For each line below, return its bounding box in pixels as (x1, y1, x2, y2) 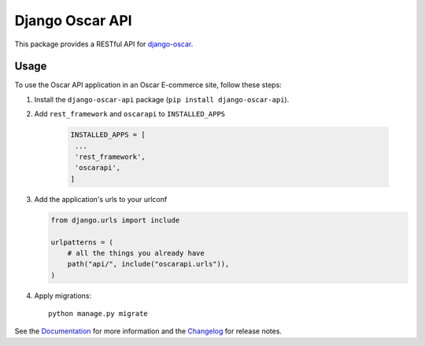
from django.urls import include (50, 215, 180, 224)
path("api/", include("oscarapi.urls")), (67, 259, 230, 269)
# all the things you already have (67, 248, 205, 257)
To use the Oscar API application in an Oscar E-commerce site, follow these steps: (14, 80, 283, 90)
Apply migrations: (34, 291, 92, 300)
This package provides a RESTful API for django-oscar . (14, 39, 194, 49)
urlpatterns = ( (50, 237, 114, 247)
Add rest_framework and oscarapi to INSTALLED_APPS (34, 109, 226, 119)
